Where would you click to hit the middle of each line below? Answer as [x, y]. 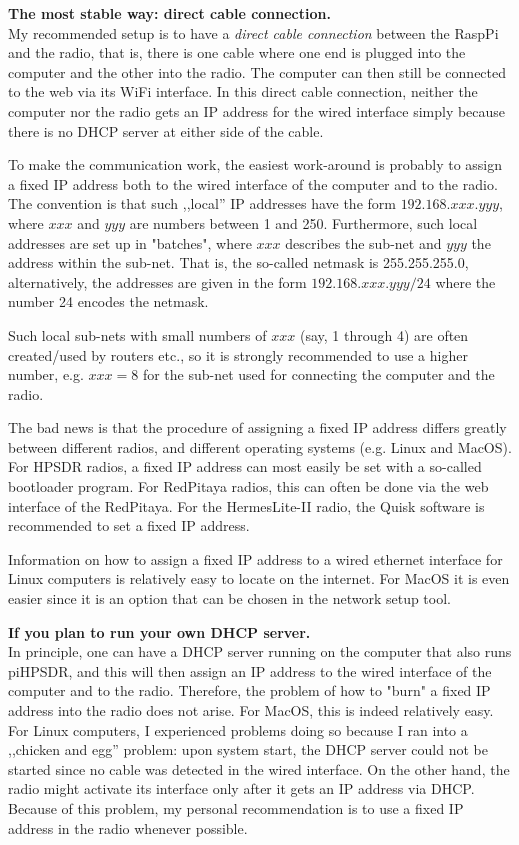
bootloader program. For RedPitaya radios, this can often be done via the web [248, 486]
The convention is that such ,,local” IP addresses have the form [202, 203]
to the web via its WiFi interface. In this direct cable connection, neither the [243, 91]
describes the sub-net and [363, 242]
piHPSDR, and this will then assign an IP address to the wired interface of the [250, 670]
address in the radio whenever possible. [128, 827]
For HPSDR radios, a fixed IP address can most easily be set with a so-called [245, 466]
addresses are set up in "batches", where [130, 242]
